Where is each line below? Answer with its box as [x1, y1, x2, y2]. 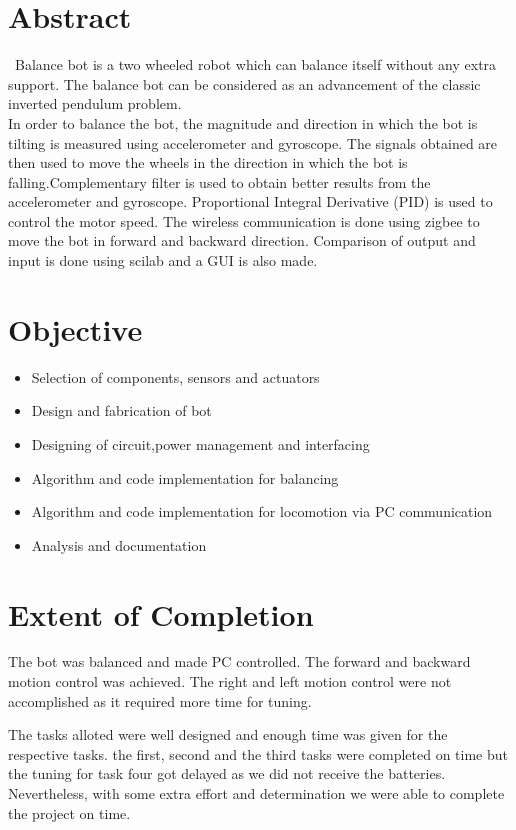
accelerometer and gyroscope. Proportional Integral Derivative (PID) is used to [8, 191, 493, 212]
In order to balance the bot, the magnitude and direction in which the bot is [8, 112, 478, 133]
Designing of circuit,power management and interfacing [31, 433, 370, 454]
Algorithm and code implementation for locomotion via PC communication [31, 501, 493, 522]
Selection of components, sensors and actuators [31, 366, 320, 387]
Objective [8, 308, 143, 349]
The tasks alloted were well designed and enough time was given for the [8, 724, 448, 745]
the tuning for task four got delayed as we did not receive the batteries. [8, 763, 446, 784]
